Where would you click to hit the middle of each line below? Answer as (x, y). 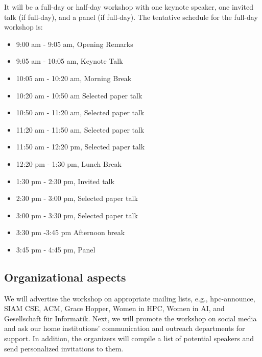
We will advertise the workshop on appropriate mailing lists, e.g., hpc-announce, (130, 298)
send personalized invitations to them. (64, 348)
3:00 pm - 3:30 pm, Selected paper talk (77, 215)
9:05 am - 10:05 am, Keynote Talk (69, 61)
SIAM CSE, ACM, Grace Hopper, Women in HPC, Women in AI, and (114, 308)
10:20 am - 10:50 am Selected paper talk (79, 95)
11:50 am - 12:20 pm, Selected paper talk (80, 147)
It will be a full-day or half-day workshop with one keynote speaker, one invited (129, 7)
